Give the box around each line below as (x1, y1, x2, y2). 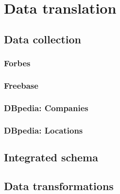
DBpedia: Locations (4, 124, 83, 136)
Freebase (4, 79, 38, 91)
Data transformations (4, 178, 114, 193)
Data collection (4, 31, 82, 46)
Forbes (4, 57, 31, 69)
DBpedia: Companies (4, 101, 88, 114)
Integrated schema (4, 149, 98, 164)
